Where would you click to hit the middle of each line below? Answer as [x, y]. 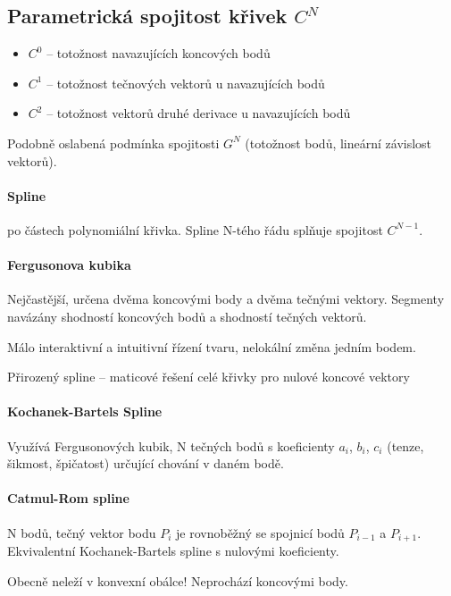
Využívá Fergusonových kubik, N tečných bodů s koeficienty [171, 445]
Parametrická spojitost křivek [147, 16]
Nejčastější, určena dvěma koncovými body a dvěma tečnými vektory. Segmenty [226, 299]
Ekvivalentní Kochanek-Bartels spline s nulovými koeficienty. [173, 550]
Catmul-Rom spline [68, 498]
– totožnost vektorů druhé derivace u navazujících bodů [199, 113]
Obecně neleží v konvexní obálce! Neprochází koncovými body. [178, 580]
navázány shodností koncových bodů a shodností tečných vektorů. [187, 316]
